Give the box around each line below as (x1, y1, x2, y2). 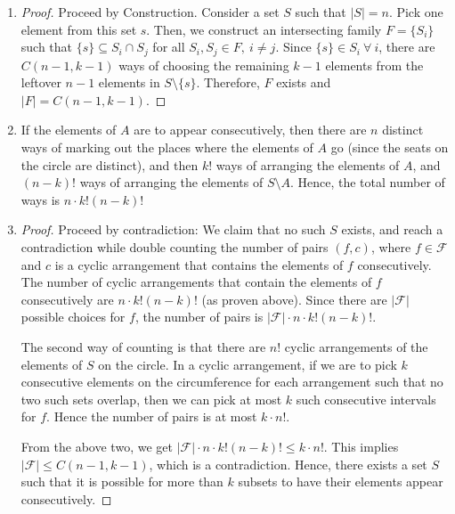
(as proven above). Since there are (201, 290, 387, 308)
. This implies (323, 436, 399, 455)
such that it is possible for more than (20, 472, 223, 491)
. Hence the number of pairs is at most (46, 407, 257, 426)
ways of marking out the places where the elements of (20, 138, 313, 157)
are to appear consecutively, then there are (134, 120, 367, 139)
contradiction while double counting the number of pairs (20, 237, 329, 256)
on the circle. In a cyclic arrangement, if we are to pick (98, 355, 397, 373)
